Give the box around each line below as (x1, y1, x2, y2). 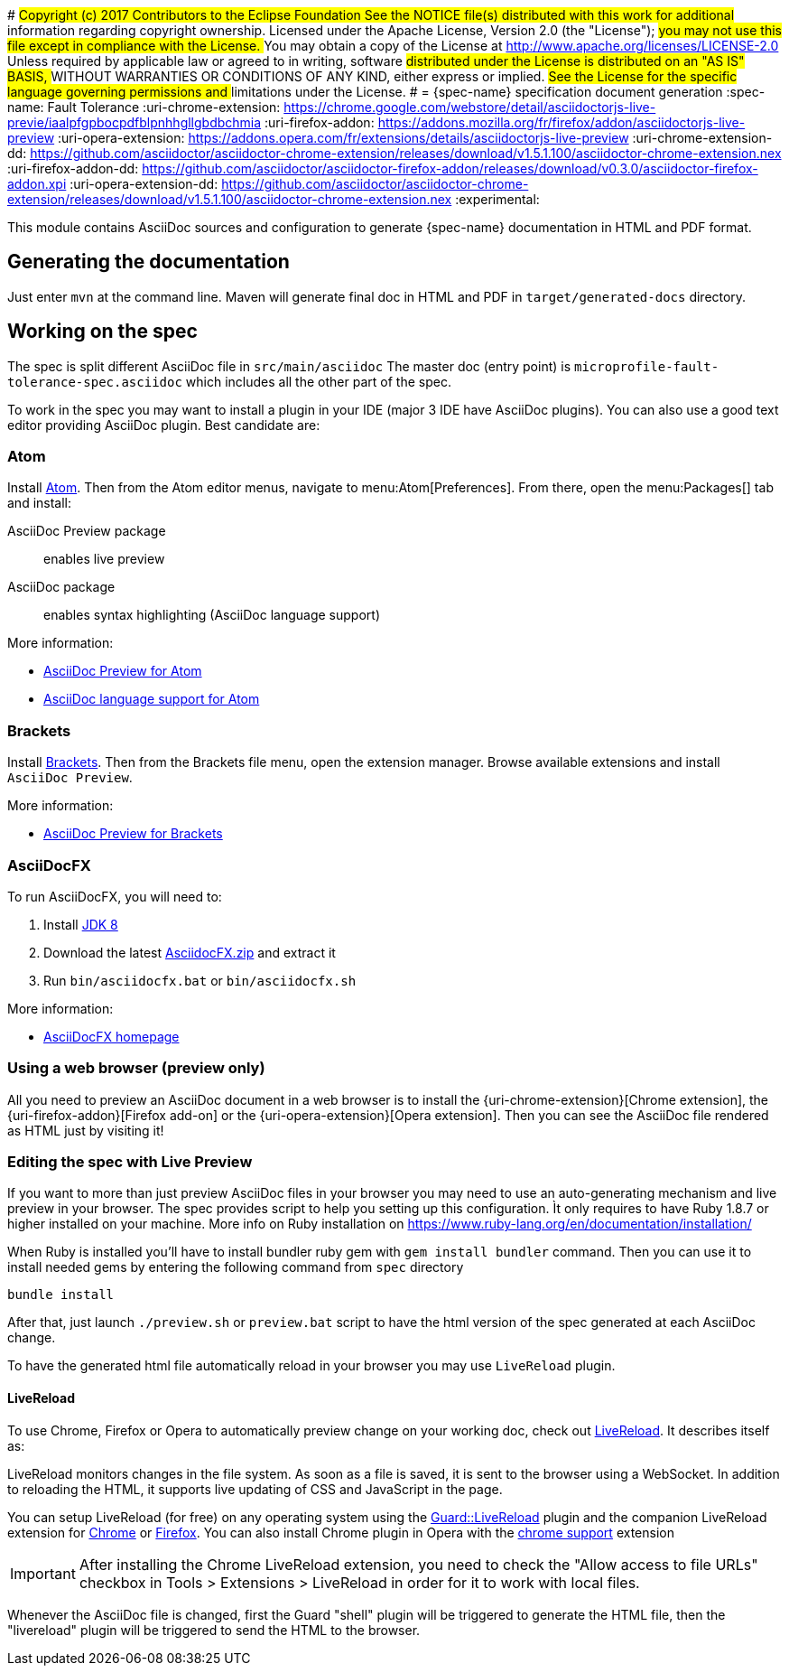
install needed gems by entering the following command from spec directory (7, 1259, 464, 1276)
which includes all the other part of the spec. (185, 373, 451, 389)
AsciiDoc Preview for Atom (43, 663, 202, 679)
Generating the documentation (7, 250, 290, 274)
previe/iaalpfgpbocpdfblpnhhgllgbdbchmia (7, 115, 262, 130)
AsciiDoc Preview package (7, 523, 166, 539)
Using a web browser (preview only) (7, 1059, 265, 1078)
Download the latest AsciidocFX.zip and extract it (43, 944, 336, 960)
